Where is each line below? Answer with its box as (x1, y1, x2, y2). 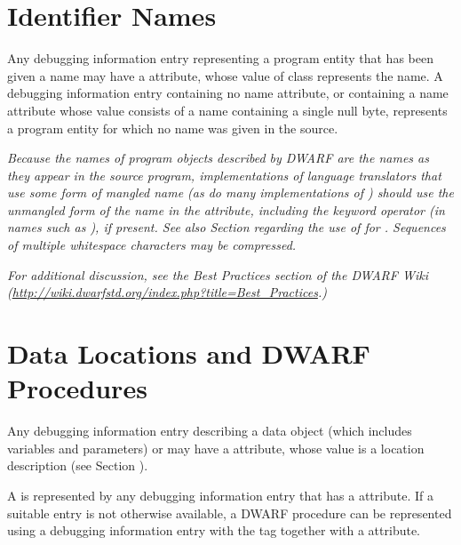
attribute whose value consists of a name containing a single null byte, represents (7, 100, 448, 119)
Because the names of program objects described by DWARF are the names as (7, 148, 429, 167)
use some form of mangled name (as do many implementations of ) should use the (7, 183, 454, 202)
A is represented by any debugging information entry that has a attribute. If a (7, 485, 433, 504)
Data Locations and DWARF (7, 335, 370, 372)
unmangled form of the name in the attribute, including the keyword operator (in (7, 200, 445, 219)
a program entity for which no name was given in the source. (7, 118, 338, 137)
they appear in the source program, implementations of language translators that (7, 165, 441, 184)
